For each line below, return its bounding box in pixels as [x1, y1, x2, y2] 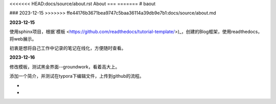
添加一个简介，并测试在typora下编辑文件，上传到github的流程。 [9, 73, 144, 79]
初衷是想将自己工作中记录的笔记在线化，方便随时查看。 [9, 45, 126, 51]
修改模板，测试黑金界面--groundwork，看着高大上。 [9, 63, 120, 70]
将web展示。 [9, 36, 37, 42]
